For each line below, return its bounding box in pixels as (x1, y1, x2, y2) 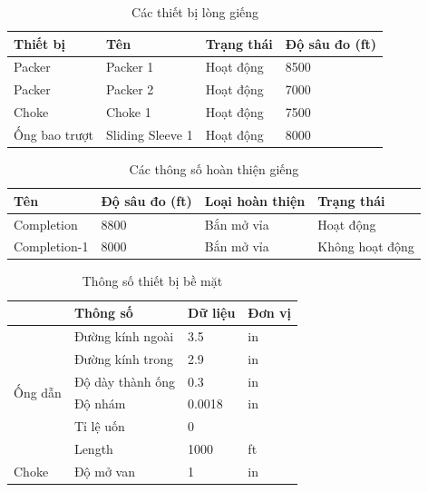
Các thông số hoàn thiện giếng (129, 160, 299, 179)
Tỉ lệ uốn (73, 417, 125, 436)
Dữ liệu (187, 303, 236, 322)
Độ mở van (73, 461, 135, 480)
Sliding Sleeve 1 (105, 124, 193, 143)
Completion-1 (14, 237, 89, 256)
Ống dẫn (14, 382, 62, 401)
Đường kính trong (73, 349, 174, 368)
